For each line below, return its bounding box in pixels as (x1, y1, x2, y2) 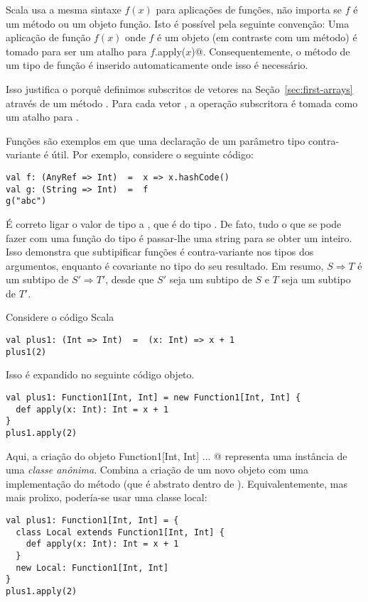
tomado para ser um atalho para (6, 43, 147, 58)
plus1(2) (6, 346, 47, 357)
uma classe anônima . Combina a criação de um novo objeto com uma (6, 462, 308, 477)
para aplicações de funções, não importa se (156, 2, 342, 16)
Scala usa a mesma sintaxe (6, 2, 121, 16)
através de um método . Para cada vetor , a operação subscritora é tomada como (6, 95, 358, 110)
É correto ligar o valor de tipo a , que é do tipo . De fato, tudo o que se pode (6, 216, 342, 231)
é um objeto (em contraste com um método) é (157, 30, 357, 45)
